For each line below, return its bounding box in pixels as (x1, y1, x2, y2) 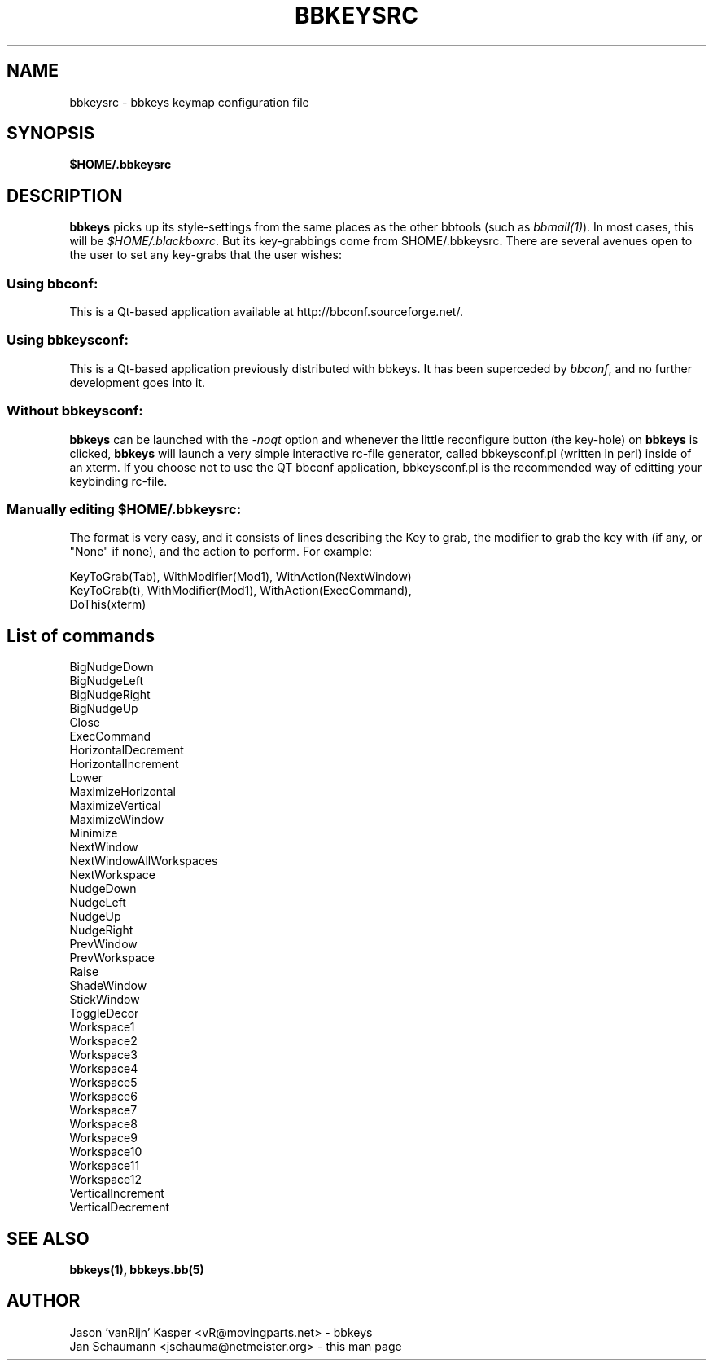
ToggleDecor (69, 1006, 139, 1021)
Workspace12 (69, 1172, 142, 1187)
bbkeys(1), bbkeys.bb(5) (69, 1262, 204, 1277)
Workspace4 (69, 1062, 138, 1076)
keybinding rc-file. (69, 473, 168, 488)
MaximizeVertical (69, 798, 161, 813)
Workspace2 (69, 1034, 138, 1048)
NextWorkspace (69, 868, 155, 882)
